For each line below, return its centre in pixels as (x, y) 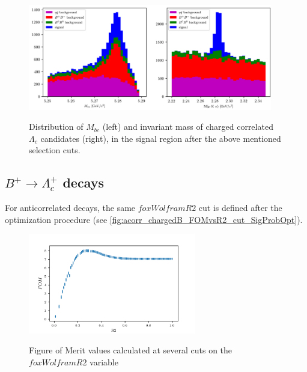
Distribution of (56, 127)
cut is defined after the (240, 208)
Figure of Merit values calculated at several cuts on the (131, 350)
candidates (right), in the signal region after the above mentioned (161, 138)
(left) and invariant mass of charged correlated (188, 127)
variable (104, 361)
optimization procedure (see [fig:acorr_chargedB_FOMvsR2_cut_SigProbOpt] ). (154, 219)
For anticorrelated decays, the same (70, 208)
